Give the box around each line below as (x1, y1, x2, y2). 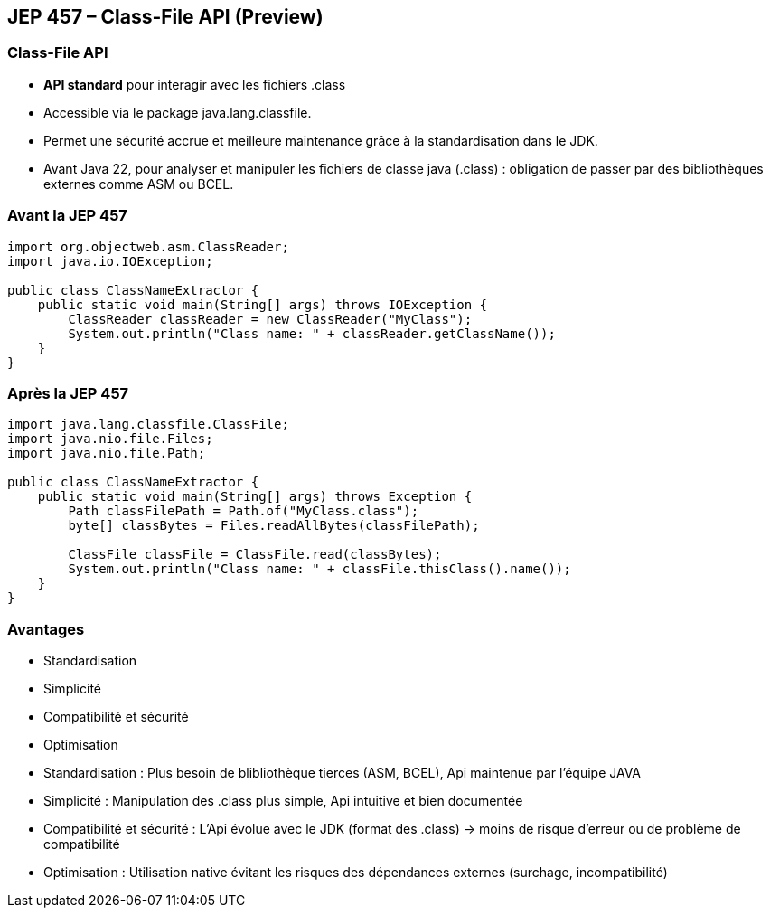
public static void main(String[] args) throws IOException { (37, 297, 488, 312)
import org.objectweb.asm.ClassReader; (7, 239, 289, 254)
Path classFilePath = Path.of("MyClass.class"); (68, 504, 419, 519)
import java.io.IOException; (7, 253, 213, 269)
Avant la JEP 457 (7, 206, 127, 225)
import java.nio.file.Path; (7, 446, 206, 461)
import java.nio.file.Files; (7, 431, 213, 447)
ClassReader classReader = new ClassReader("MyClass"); (68, 311, 473, 326)
